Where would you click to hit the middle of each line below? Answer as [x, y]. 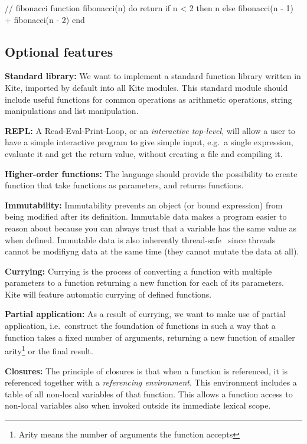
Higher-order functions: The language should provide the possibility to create [151, 173]
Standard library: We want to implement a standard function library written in [153, 76]
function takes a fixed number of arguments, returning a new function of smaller [150, 337]
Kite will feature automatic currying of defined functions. [108, 294]
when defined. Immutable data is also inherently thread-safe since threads [140, 239]
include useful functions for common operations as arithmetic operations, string [148, 99]
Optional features [59, 51]
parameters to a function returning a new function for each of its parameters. [145, 283]
